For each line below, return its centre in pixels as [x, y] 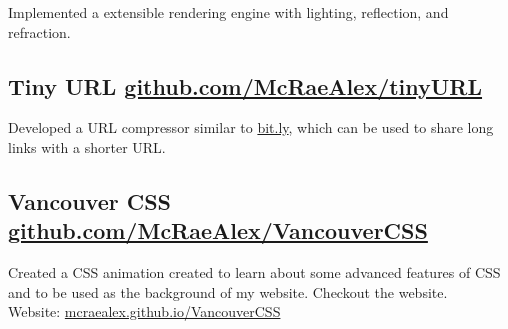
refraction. [39, 31]
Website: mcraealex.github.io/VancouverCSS [144, 311]
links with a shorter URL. [87, 146]
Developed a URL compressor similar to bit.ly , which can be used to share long [251, 127]
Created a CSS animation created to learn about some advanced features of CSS [254, 272]
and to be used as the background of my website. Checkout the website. [228, 291]
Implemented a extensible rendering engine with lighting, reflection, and [228, 12]
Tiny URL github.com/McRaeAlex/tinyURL [245, 85]
